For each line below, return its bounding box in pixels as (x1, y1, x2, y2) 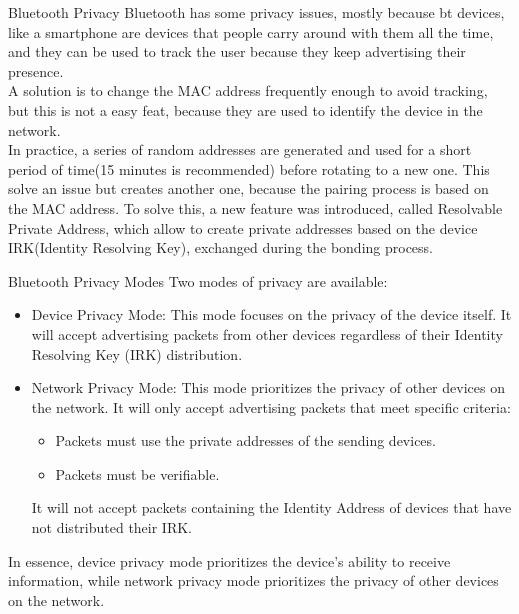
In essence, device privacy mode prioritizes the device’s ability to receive (8, 550, 451, 571)
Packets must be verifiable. (55, 463, 220, 484)
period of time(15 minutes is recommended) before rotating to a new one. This (8, 158, 490, 179)
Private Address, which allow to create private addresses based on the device (8, 217, 478, 238)
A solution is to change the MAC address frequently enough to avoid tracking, (8, 80, 488, 101)
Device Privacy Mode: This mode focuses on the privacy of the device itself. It (31, 304, 512, 325)
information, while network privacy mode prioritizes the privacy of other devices (8, 570, 499, 591)
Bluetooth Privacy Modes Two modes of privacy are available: (8, 270, 388, 291)
